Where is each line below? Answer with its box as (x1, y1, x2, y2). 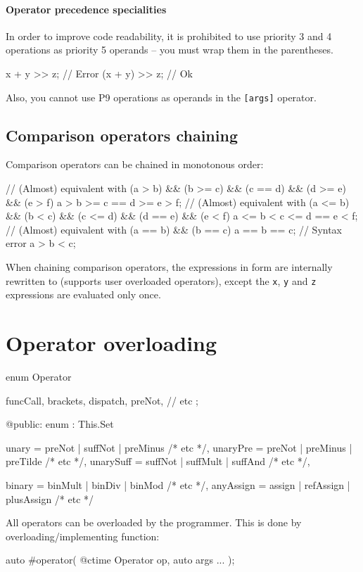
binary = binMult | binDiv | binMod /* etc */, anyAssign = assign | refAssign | (6, 477, 350, 492)
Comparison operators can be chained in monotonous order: (6, 157, 264, 172)
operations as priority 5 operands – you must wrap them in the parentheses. (6, 42, 333, 57)
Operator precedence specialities (6, 1, 167, 16)
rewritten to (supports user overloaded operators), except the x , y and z (6, 273, 317, 288)
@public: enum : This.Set (6, 417, 114, 431)
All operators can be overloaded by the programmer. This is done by (6, 515, 302, 530)
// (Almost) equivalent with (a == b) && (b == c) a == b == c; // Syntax (6, 222, 343, 236)
